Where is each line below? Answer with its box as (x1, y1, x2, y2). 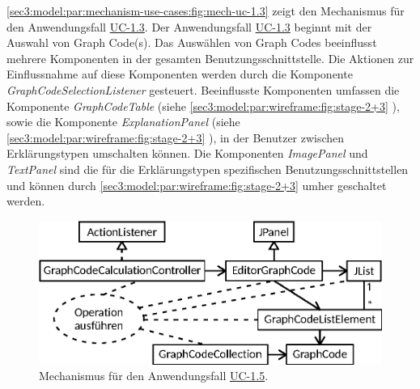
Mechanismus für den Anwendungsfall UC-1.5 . (39, 367, 269, 384)
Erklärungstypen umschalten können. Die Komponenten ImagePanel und (6, 145, 368, 162)
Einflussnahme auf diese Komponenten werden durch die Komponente (6, 66, 353, 82)
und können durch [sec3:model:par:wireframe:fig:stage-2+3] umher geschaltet (6, 176, 387, 193)
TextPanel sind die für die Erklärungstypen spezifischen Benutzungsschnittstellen (6, 160, 409, 177)
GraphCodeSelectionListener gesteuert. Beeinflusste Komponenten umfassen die (6, 81, 400, 98)
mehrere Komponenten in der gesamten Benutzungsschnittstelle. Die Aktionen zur (6, 49, 414, 66)
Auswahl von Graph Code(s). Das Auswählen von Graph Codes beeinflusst (6, 34, 377, 51)
